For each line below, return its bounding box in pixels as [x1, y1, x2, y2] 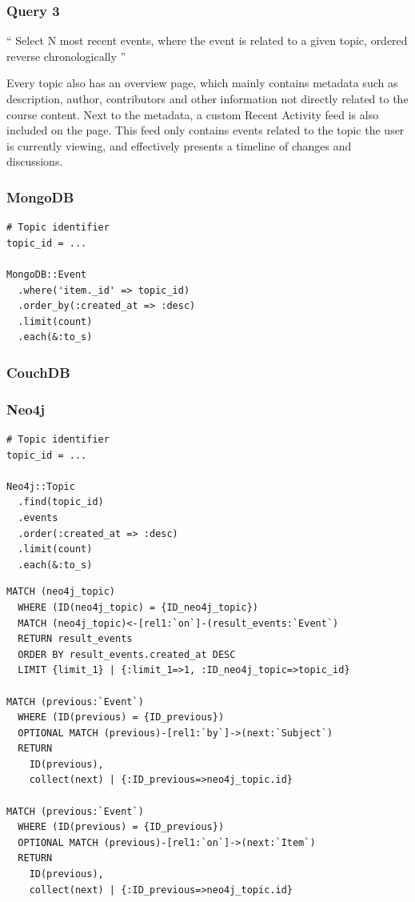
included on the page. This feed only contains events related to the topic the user [6, 122, 405, 138]
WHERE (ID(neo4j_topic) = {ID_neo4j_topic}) [18, 601, 258, 613]
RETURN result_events [18, 633, 133, 645]
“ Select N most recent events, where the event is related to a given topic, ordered [6, 32, 408, 49]
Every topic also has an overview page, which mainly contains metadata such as [6, 74, 398, 91]
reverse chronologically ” [6, 47, 126, 64]
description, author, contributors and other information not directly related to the [6, 90, 409, 106]
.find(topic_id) [18, 496, 104, 508]
